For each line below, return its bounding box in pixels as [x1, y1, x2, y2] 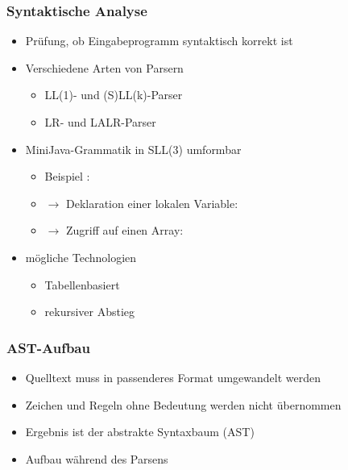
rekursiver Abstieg [44, 303, 135, 320]
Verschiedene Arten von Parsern [25, 59, 184, 76]
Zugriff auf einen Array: [65, 222, 184, 239]
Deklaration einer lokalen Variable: [65, 194, 238, 211]
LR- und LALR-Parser [44, 114, 156, 130]
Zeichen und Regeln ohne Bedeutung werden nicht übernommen [25, 396, 342, 413]
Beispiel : [44, 168, 90, 185]
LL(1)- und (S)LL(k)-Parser [44, 86, 183, 103]
